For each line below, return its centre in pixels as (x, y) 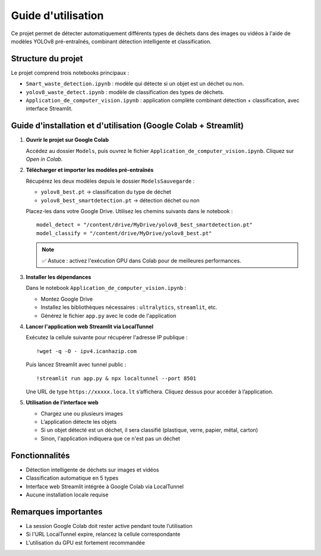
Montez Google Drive (67, 299)
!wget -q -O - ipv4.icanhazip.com (86, 351)
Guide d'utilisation (57, 15)
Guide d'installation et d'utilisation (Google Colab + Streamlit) (127, 126)
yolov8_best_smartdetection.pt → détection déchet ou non (120, 200)
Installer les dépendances (59, 277)
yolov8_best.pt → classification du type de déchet (106, 192)
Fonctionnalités (40, 455)
